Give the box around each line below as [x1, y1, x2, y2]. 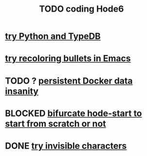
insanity [5, 86, 39, 97]
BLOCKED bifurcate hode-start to [5, 108, 142, 119]
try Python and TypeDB [5, 31, 101, 42]
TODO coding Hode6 [39, 3, 124, 15]
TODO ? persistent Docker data [5, 75, 133, 86]
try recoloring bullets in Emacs [5, 53, 131, 64]
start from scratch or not [5, 118, 106, 129]
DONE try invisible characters [5, 140, 127, 151]
